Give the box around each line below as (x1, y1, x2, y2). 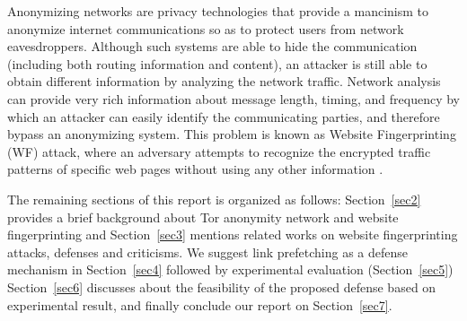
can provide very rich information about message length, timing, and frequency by (7, 89, 460, 108)
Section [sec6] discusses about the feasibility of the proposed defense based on (7, 277, 436, 296)
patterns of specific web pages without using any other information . (7, 160, 383, 178)
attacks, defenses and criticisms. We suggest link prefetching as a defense (7, 242, 408, 261)
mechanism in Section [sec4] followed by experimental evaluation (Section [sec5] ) (7, 260, 454, 279)
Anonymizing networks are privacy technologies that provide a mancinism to (7, 2, 428, 20)
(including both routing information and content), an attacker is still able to (7, 54, 427, 73)
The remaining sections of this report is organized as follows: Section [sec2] (7, 189, 421, 208)
